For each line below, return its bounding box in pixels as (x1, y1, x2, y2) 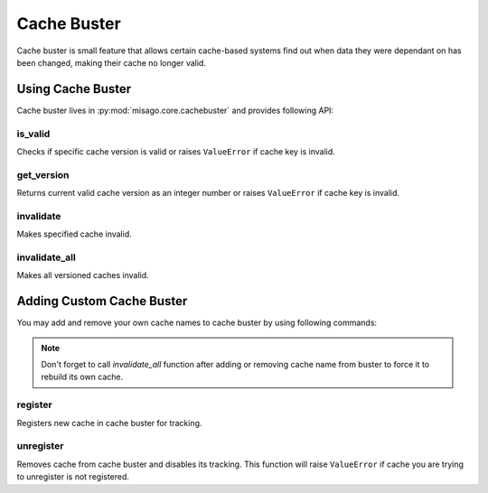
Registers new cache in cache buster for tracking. (16, 417, 202, 428)
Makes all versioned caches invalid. (16, 270, 149, 281)
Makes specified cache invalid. (16, 228, 132, 239)
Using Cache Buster (16, 81, 132, 97)
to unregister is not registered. (16, 471, 130, 482)
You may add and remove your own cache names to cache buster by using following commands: (16, 317, 378, 329)
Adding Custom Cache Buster (16, 293, 188, 309)
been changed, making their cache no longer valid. (16, 57, 207, 68)
